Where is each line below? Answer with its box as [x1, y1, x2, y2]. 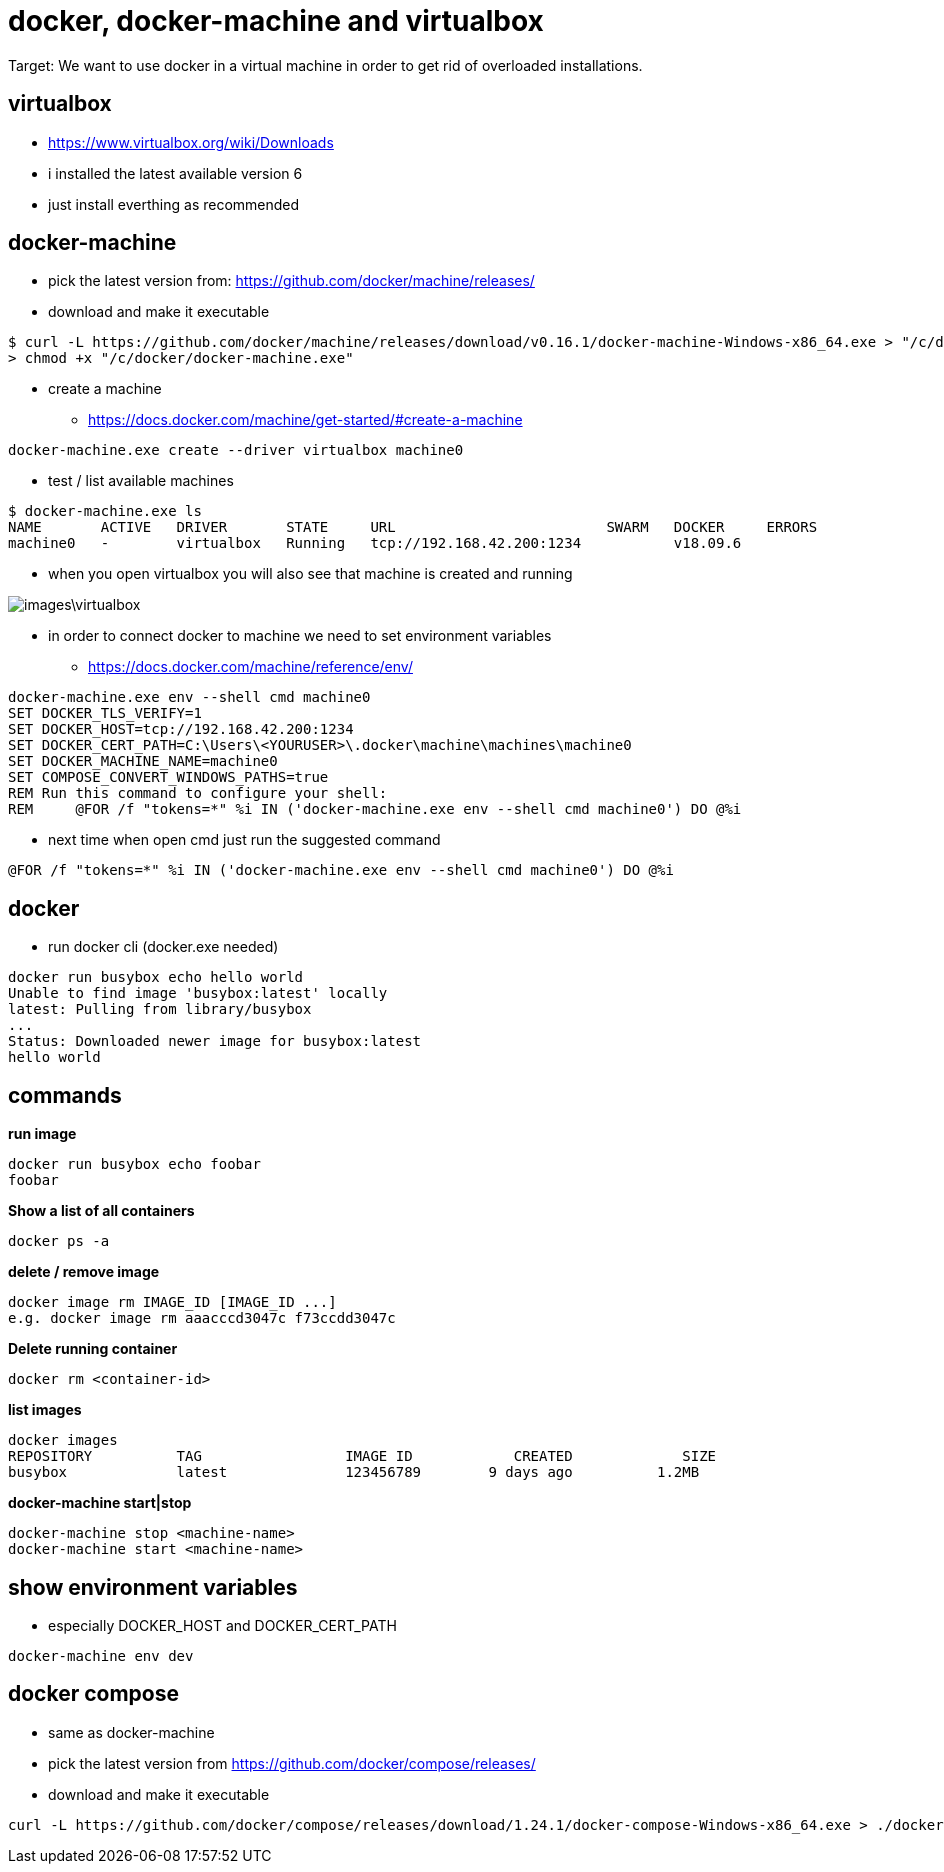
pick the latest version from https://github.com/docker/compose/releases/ [48, 1754, 536, 1772]
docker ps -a [8, 1233, 110, 1250]
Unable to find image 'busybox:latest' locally [8, 985, 388, 1002]
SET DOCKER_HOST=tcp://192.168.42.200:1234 [8, 721, 354, 738]
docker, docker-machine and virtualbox [8, 4, 544, 38]
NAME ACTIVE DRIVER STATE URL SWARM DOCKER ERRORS [8, 519, 818, 536]
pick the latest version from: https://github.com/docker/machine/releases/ [48, 272, 535, 290]
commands [8, 1082, 122, 1108]
